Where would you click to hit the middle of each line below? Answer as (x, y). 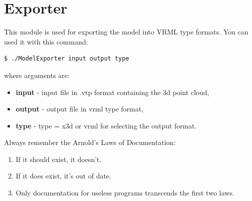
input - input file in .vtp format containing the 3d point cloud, (113, 92)
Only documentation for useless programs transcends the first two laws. (125, 193)
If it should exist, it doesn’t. (59, 159)
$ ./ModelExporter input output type (67, 59)
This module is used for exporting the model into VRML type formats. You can (126, 32)
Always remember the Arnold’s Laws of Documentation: (90, 142)
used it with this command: (46, 41)
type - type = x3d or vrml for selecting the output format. (106, 125)
